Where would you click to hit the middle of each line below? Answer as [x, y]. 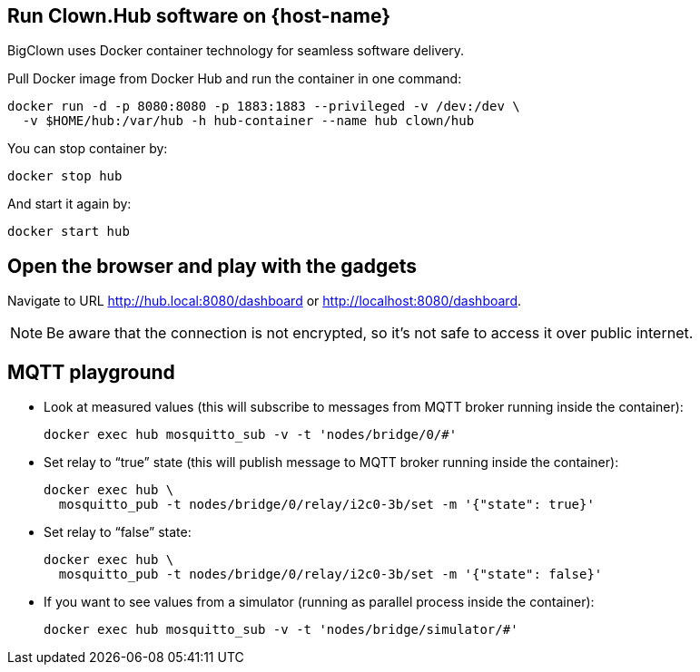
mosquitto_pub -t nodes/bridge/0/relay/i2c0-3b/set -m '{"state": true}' [326, 505]
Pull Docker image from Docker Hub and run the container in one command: [235, 79]
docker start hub [69, 232]
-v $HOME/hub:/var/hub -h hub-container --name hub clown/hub [248, 121]
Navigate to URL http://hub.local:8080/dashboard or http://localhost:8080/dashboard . [265, 301]
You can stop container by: [88, 149]
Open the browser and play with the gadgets [212, 266]
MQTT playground [91, 372]
